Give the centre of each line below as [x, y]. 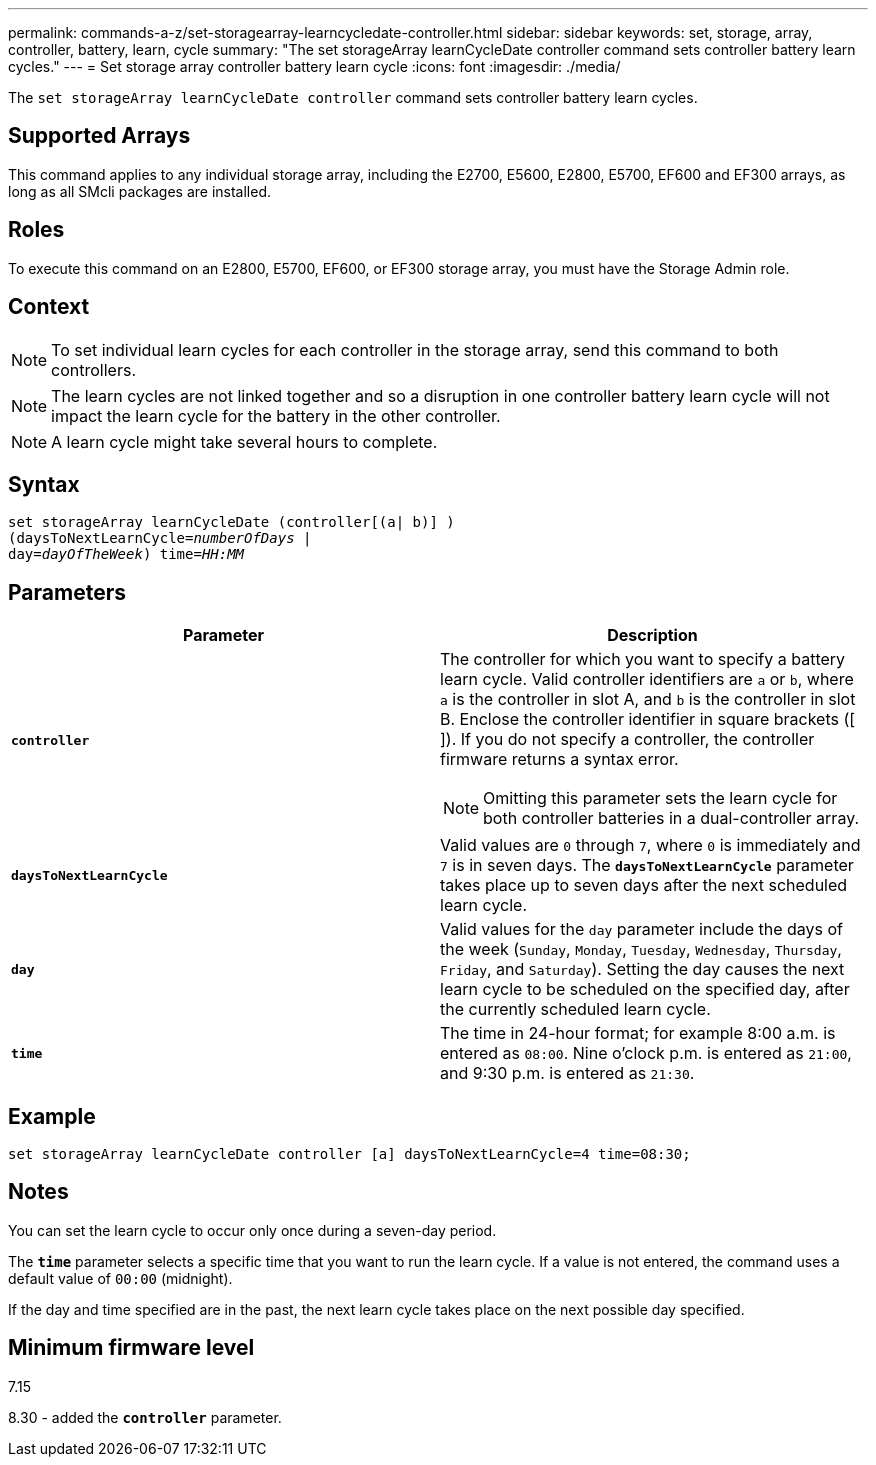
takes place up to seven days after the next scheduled [644, 885]
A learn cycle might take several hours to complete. [244, 441]
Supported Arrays [99, 136]
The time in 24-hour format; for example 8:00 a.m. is [638, 1033]
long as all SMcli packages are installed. [139, 191]
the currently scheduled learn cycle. [575, 1009]
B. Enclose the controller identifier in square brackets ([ [648, 719]
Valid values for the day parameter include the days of [642, 929]
